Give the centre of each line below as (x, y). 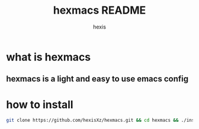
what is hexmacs (49, 57)
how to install (40, 104)
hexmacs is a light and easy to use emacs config (97, 79)
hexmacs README (99, 10)
